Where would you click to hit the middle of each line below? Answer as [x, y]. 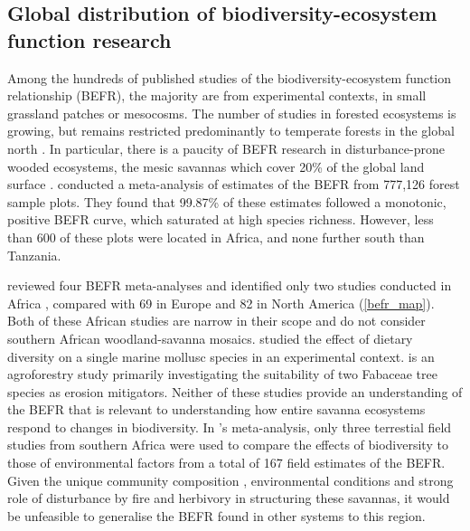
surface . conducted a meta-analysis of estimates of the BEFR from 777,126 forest [234, 184]
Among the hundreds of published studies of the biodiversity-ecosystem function [230, 77]
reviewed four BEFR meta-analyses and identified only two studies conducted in [230, 285]
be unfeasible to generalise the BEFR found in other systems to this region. [216, 515]
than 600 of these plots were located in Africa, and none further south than [216, 237]
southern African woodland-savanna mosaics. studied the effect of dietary [210, 338]
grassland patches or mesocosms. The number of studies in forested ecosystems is [232, 113]
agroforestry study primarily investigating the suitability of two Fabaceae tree [222, 374]
